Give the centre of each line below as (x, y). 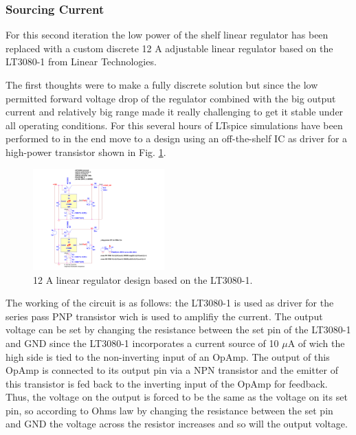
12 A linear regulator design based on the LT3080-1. (143, 279)
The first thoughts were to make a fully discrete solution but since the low (162, 85)
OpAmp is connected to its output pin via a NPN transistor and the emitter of (172, 370)
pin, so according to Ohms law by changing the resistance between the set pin (169, 410)
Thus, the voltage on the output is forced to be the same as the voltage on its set (177, 397)
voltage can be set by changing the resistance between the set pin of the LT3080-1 (178, 330)
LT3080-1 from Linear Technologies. (81, 62)
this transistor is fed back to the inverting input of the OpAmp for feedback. (167, 383)
